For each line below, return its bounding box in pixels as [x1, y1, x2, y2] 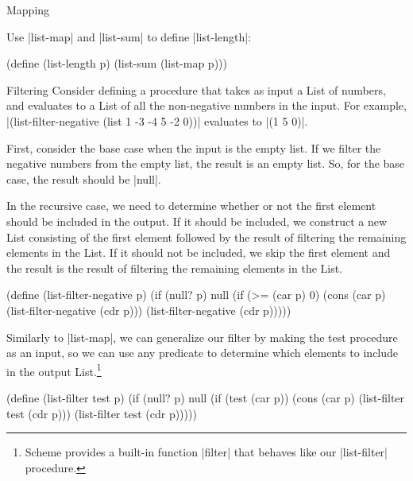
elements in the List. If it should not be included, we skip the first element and [6, 244, 391, 261]
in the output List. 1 [6, 360, 102, 379]
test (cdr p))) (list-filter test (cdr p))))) [6, 405, 197, 421]
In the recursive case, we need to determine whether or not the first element [6, 197, 376, 214]
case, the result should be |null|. [6, 170, 161, 187]
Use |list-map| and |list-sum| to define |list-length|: [6, 28, 251, 45]
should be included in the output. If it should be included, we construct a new [6, 212, 388, 229]
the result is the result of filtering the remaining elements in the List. [6, 259, 343, 276]
